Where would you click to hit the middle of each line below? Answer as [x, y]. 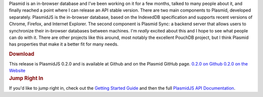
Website [17, 71]
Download [22, 54]
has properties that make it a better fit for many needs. [64, 44]
